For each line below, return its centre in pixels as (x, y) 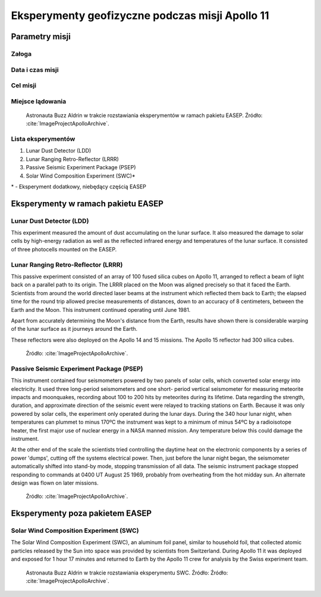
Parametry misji (41, 37)
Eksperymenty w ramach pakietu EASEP (87, 203)
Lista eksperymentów (43, 138)
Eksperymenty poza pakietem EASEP (81, 514)
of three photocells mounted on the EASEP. (64, 249)
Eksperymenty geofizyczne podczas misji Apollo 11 (140, 15)
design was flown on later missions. (55, 483)
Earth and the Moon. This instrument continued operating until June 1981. (101, 309)
